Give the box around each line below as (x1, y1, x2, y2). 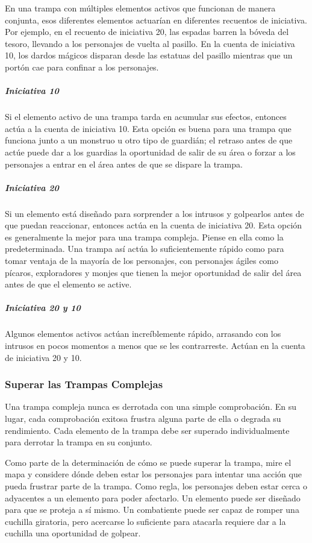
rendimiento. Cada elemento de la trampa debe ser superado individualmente (5, 424, 290, 436)
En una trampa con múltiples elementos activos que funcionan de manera (5, 2, 276, 14)
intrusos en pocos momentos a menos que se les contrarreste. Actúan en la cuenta (5, 339, 305, 351)
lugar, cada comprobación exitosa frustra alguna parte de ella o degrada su (5, 412, 281, 424)
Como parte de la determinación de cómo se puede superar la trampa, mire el (5, 456, 292, 468)
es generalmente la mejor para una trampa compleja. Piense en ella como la (5, 230, 284, 243)
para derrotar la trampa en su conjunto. (5, 436, 152, 448)
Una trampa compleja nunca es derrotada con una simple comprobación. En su (5, 400, 296, 413)
